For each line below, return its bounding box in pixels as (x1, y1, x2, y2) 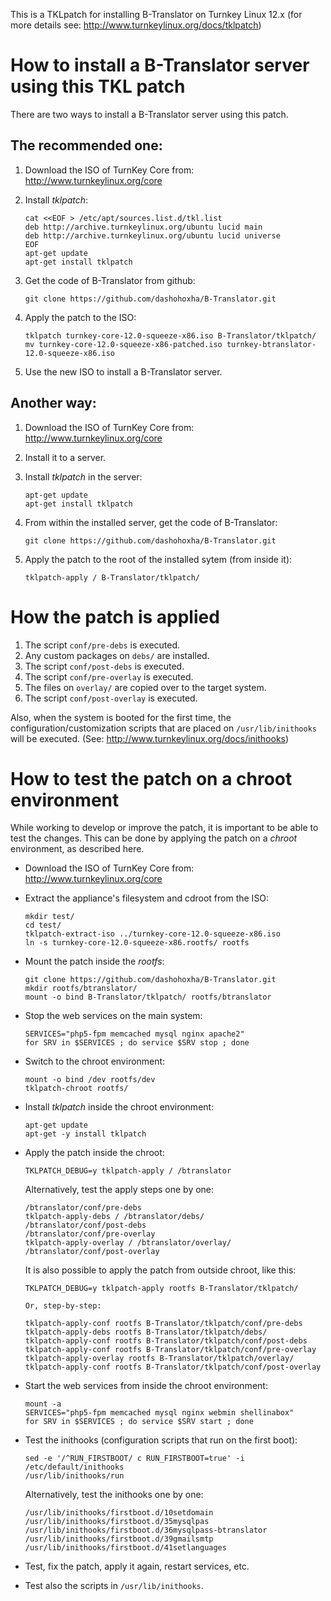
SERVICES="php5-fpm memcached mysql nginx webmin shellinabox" (24, 1408, 295, 1418)
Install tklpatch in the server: (24, 470, 143, 483)
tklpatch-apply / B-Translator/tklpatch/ (24, 572, 200, 583)
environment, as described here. (10, 843, 145, 855)
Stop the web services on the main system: (24, 1010, 203, 1022)
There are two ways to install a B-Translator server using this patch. (10, 108, 289, 120)
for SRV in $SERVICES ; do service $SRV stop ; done (24, 1038, 250, 1048)
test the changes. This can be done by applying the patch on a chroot (10, 832, 298, 844)
